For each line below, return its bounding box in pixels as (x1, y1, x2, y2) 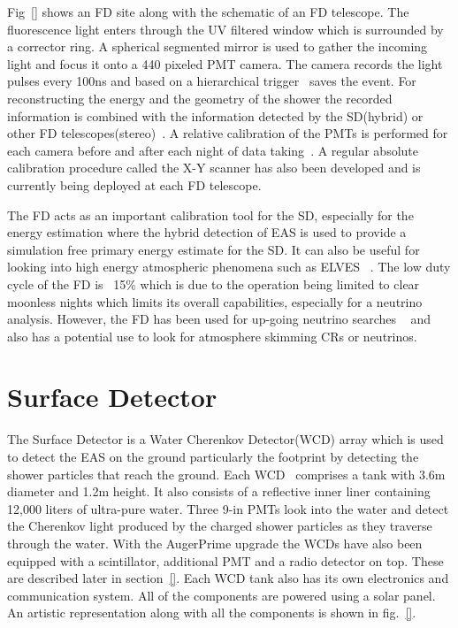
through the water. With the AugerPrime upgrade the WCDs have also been (7, 533, 423, 552)
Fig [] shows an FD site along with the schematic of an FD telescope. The (7, 3, 409, 20)
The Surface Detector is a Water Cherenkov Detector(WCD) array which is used (7, 430, 444, 448)
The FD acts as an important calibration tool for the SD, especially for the (7, 205, 414, 224)
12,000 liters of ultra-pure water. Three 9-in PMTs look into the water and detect (7, 499, 449, 517)
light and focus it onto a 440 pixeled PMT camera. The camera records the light (7, 54, 443, 73)
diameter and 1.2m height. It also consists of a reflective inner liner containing (7, 482, 431, 501)
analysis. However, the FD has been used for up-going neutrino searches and (7, 310, 431, 328)
